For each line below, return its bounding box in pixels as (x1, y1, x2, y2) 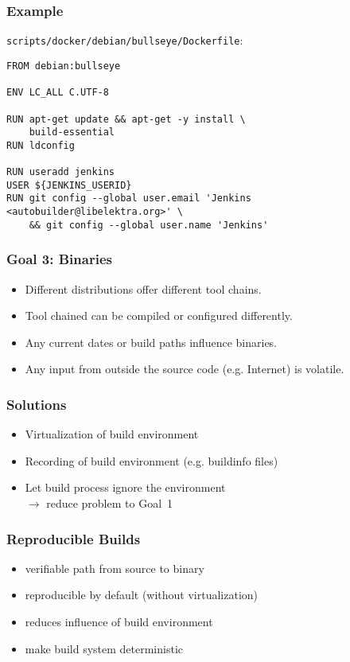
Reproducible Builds (6, 528, 141, 548)
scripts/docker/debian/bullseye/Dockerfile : (6, 32, 243, 49)
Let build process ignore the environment (25, 479, 226, 496)
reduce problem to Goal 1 (46, 495, 173, 511)
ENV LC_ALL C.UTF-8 (6, 87, 109, 99)
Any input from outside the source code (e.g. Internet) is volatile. (25, 360, 344, 377)
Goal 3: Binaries (6, 249, 112, 269)
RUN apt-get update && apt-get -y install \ (6, 113, 246, 125)
